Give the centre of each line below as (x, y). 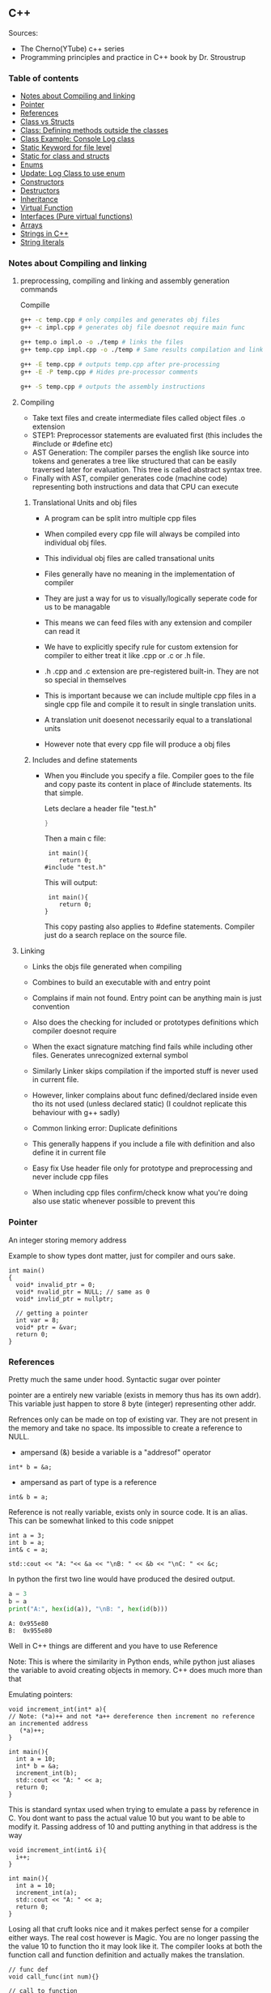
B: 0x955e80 (30, 1631)
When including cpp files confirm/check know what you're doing (140, 1193)
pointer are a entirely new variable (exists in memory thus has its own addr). (135, 1395)
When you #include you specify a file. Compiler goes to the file (149, 775)
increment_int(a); (47, 1892)
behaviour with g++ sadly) (76, 1113)
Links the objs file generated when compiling (107, 967)
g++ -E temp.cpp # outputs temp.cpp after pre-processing (120, 364)
